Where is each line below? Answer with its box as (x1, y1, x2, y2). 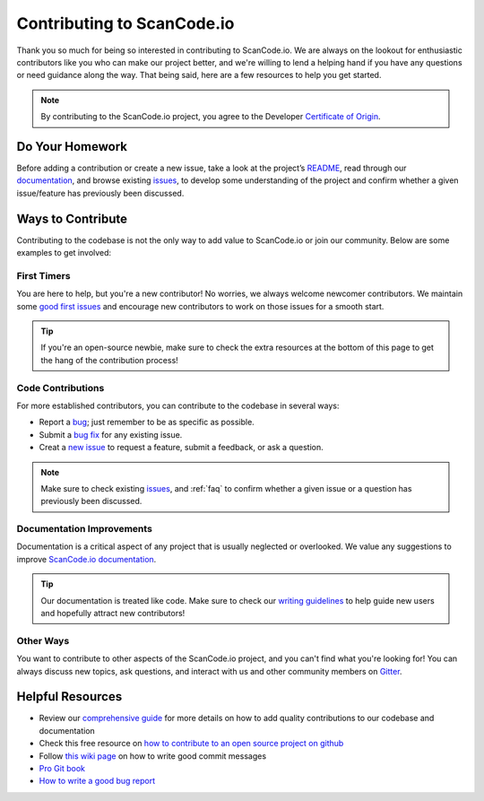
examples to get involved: (16, 248, 112, 258)
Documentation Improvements (16, 523, 152, 535)
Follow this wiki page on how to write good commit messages (39, 750, 267, 762)
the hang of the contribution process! (40, 354, 178, 365)
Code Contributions (16, 381, 105, 394)
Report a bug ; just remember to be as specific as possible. (39, 417, 255, 428)
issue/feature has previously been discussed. (16, 187, 185, 198)
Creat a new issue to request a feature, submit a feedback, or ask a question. (39, 442, 324, 453)
